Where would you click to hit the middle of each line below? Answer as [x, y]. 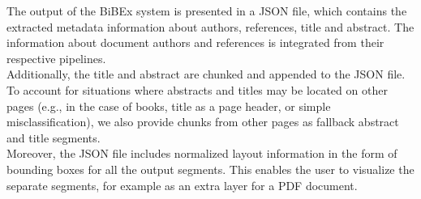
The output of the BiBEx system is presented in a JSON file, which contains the [207, 11]
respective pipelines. [56, 58]
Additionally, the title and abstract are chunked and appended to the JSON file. [206, 74]
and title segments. [54, 137]
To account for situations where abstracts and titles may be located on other [197, 89]
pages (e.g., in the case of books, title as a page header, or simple [169, 106]
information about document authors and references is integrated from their [195, 42]
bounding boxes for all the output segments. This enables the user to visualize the [210, 169]
